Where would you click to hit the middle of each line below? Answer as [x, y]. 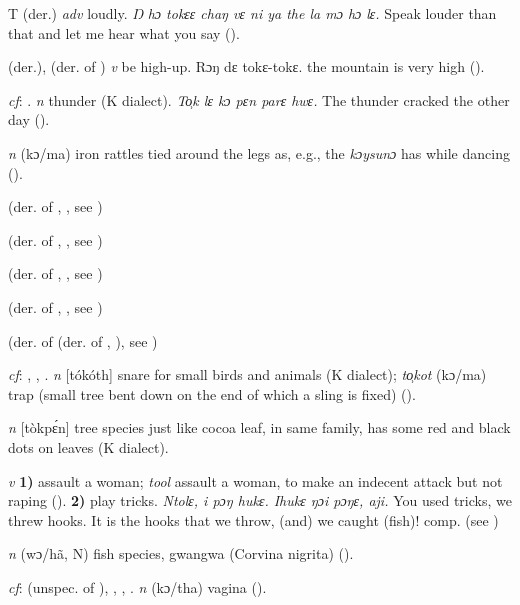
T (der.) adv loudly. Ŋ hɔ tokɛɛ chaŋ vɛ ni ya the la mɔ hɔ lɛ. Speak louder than [252, 13]
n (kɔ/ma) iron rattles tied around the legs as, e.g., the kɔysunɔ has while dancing [259, 152]
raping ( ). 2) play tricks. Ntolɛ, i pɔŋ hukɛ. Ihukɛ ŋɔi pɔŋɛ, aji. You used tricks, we [260, 500]
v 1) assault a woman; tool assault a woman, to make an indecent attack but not [255, 480]
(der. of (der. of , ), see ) [83, 340]
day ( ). [29, 119]
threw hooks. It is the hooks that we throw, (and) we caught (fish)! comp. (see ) [253, 519]
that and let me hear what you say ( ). [124, 32]
